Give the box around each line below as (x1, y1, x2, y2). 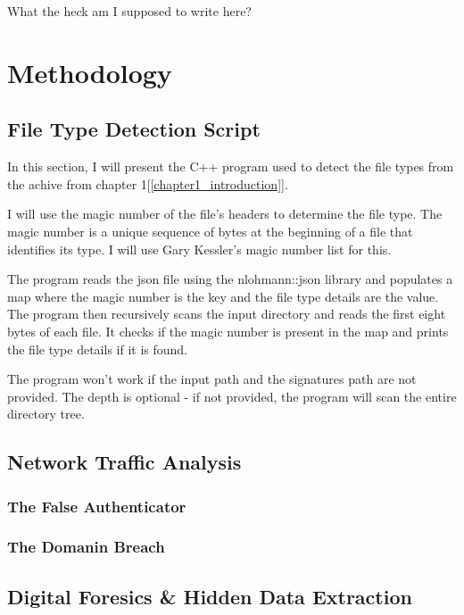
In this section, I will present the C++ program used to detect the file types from (7, 157, 454, 176)
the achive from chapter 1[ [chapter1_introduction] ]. (7, 174, 288, 193)
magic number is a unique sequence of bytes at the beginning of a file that (7, 221, 413, 240)
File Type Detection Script (7, 115, 261, 143)
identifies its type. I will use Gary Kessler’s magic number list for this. (7, 239, 392, 258)
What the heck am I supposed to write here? (7, 2, 252, 20)
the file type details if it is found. (7, 339, 188, 358)
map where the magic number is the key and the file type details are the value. (7, 287, 439, 305)
